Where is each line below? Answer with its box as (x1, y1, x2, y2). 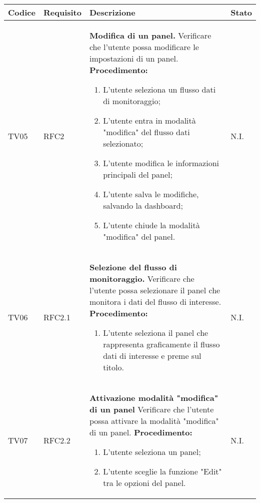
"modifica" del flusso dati (103, 126, 190, 138)
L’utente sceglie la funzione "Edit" (103, 465, 222, 477)
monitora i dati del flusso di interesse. (89, 296, 221, 307)
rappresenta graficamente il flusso (103, 338, 220, 350)
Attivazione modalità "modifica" (89, 392, 218, 403)
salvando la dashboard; (103, 200, 183, 211)
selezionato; (103, 138, 143, 149)
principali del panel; (103, 169, 172, 180)
